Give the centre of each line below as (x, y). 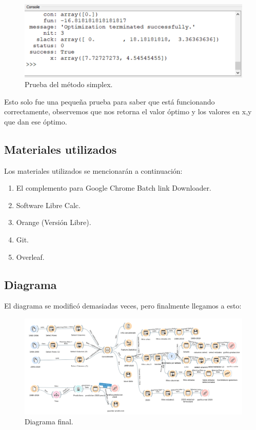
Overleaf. (30, 257)
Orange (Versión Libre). (54, 222)
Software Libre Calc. (48, 205)
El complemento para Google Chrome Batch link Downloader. (114, 188)
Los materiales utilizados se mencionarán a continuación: (93, 170)
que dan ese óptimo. (36, 121)
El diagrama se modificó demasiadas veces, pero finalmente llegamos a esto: (123, 306)
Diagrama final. (49, 422)
